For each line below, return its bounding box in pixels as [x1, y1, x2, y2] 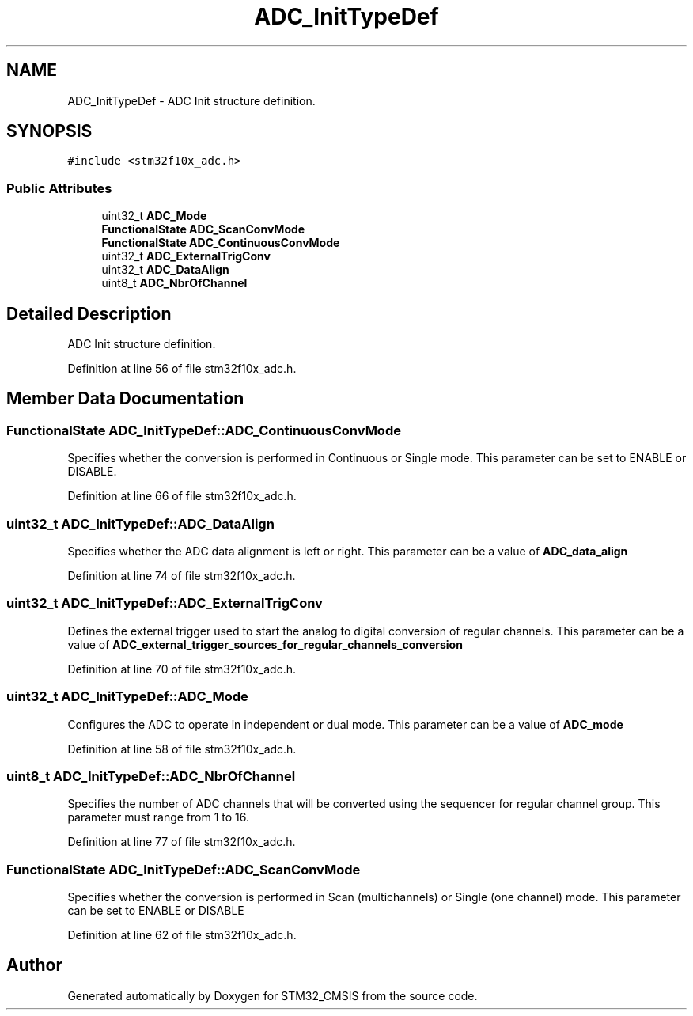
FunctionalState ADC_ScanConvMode [101, 222, 305, 237]
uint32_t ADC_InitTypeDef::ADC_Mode [6, 688, 248, 705]
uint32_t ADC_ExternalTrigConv [101, 249, 271, 263]
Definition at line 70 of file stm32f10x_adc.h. [67, 662, 296, 676]
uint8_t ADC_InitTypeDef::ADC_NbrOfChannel [6, 768, 296, 784]
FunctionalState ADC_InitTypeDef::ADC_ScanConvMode [6, 861, 361, 878]
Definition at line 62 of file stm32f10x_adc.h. [67, 928, 297, 942]
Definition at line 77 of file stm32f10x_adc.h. [67, 835, 296, 849]
